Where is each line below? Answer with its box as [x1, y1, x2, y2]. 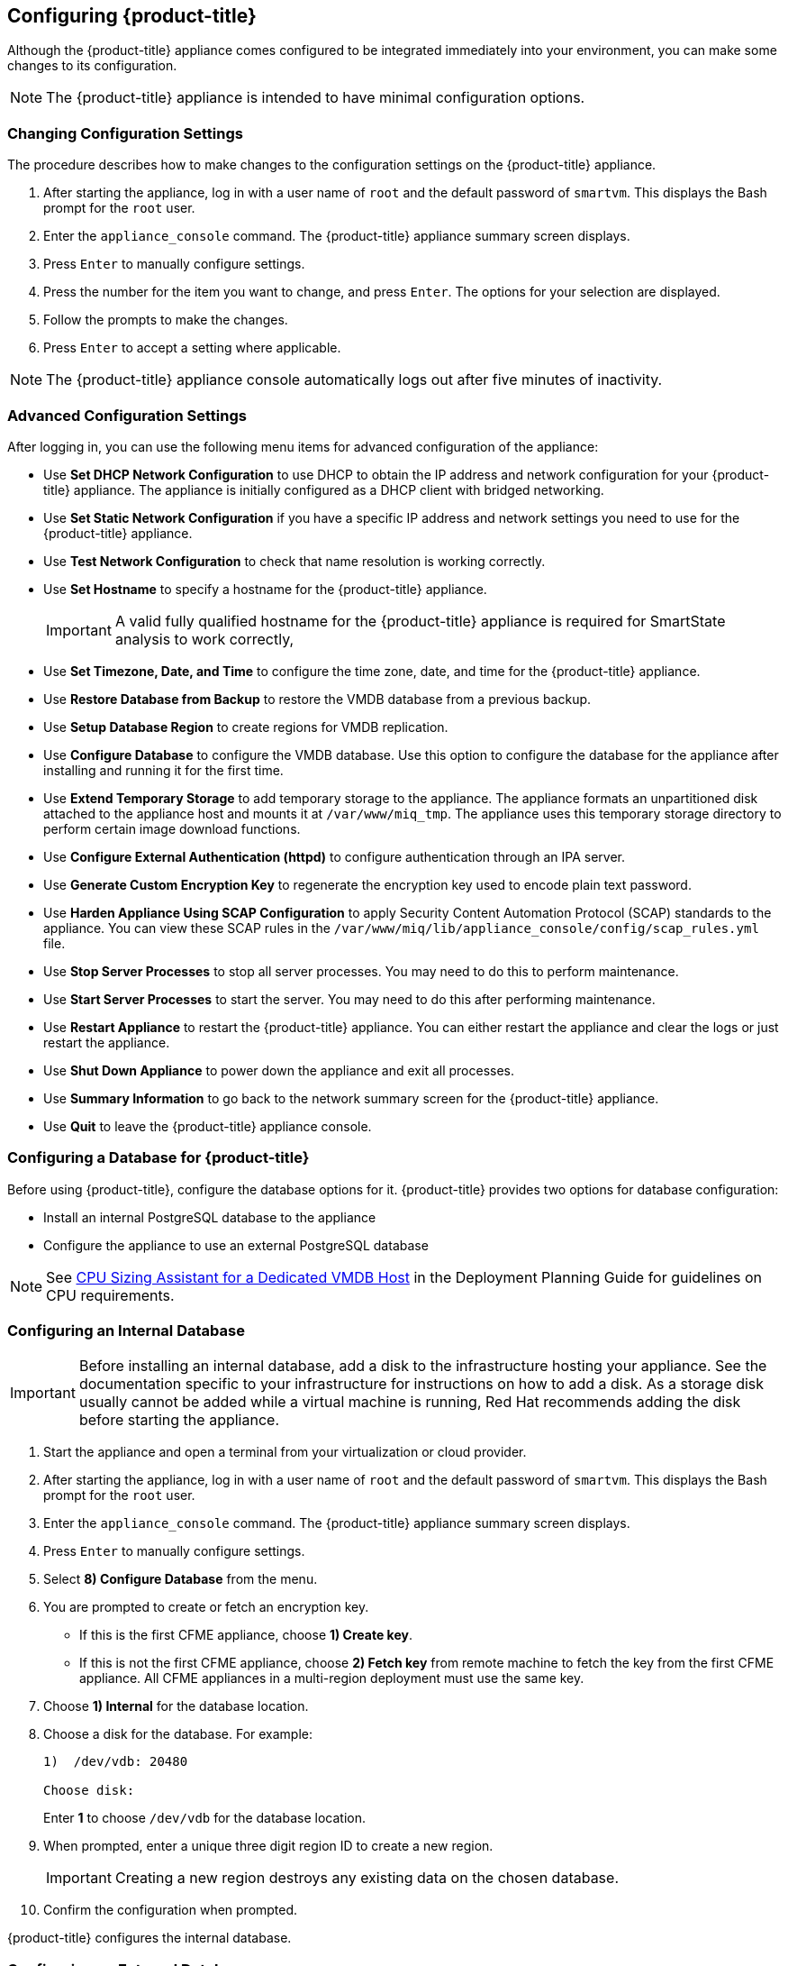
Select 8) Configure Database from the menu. [43, 1571, 318, 1587]
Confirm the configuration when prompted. [43, 1902, 298, 1918]
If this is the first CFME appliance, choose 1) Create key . [79, 1627, 412, 1643]
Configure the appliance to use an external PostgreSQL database [43, 1237, 429, 1253]
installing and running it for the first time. [43, 762, 284, 778]
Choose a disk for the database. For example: [43, 1726, 313, 1742]
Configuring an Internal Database [7, 1321, 245, 1340]
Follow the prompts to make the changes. [43, 312, 288, 328]
